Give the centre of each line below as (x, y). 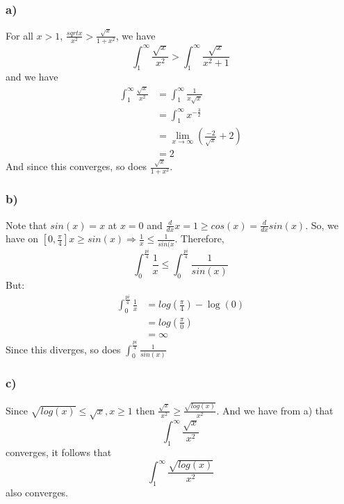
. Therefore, (199, 238)
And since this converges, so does (76, 166)
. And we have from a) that (275, 410)
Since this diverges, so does (63, 349)
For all (19, 35)
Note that (26, 225)
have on (22, 238)
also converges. (37, 493)
